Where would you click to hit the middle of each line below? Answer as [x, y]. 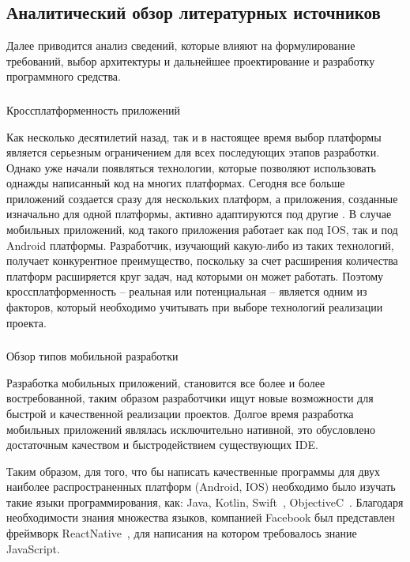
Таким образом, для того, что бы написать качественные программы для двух [193, 471]
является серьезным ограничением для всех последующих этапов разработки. [193, 152]
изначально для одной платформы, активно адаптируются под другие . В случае [199, 214]
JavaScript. [33, 548]
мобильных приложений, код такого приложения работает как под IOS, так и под [202, 230]
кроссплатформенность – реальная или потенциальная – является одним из [187, 291]
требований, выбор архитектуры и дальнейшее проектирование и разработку [191, 60]
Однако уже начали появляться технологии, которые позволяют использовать [191, 167]
